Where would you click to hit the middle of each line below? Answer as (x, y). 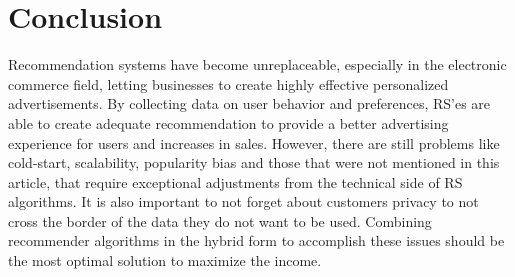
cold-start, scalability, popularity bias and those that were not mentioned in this (254, 162)
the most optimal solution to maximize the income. (165, 260)
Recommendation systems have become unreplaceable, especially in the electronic (257, 64)
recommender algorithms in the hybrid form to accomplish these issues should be (256, 240)
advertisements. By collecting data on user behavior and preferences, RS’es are (249, 103)
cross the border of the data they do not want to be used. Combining (220, 220)
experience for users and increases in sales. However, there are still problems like (254, 142)
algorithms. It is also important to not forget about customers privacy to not (243, 201)
